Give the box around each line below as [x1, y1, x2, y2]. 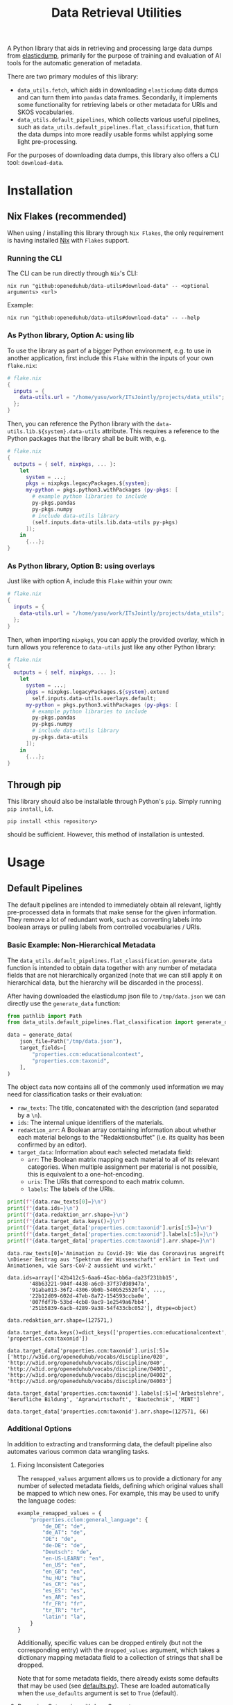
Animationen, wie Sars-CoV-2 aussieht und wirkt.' [7, 1262, 157, 1269]
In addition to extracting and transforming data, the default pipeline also [7, 1439, 212, 1448]
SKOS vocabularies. [17, 108, 74, 116]
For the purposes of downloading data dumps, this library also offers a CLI [7, 151, 220, 159]
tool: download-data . [7, 159, 64, 167]
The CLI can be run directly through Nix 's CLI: [7, 269, 139, 277]
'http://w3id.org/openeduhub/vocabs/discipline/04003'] [7, 1377, 172, 1384]
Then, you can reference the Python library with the [7, 419, 155, 428]
